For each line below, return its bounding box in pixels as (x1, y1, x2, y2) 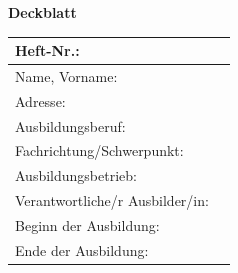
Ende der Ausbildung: (15, 239, 149, 260)
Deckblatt (8, 2, 77, 22)
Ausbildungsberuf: (15, 115, 126, 136)
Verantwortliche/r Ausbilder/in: (15, 190, 209, 211)
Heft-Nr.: (15, 40, 80, 61)
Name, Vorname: (15, 65, 118, 86)
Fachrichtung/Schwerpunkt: (15, 140, 184, 161)
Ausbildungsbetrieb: (15, 165, 137, 186)
